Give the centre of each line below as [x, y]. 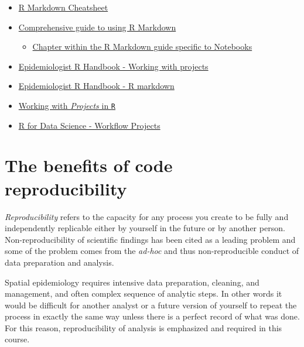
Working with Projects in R [67, 105]
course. [17, 339]
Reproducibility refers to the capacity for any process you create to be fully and [147, 216]
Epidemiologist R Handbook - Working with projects [113, 66]
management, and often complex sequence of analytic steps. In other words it [144, 293]
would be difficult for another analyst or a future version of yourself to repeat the [151, 305]
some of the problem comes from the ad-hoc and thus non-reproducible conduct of [152, 251]
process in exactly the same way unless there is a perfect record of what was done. [152, 316]
